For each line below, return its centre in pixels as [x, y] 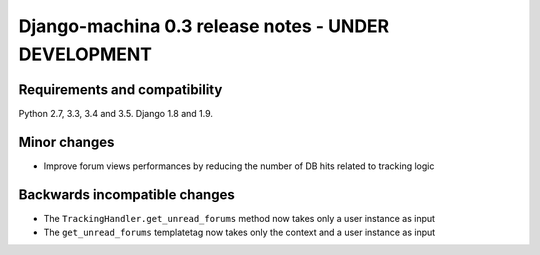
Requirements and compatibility [120, 89]
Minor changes [66, 141]
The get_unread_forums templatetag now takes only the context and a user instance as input [239, 232]
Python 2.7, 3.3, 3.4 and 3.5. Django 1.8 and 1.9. [116, 113]
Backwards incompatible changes [126, 194]
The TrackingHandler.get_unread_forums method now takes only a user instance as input [239, 218]
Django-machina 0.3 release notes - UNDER [204, 26]
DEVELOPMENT [85, 54]
